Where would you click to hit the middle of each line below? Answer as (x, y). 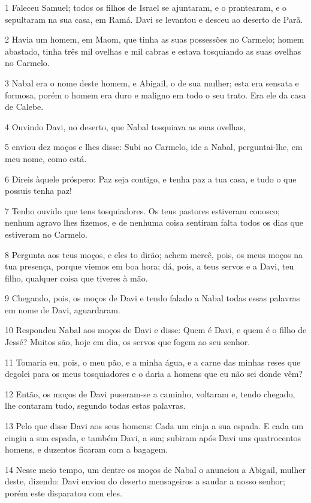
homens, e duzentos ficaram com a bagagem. (86, 449)
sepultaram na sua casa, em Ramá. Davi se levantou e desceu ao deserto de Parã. (154, 19)
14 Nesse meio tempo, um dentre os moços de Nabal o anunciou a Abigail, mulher (155, 469)
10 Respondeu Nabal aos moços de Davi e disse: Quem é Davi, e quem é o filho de (156, 330)
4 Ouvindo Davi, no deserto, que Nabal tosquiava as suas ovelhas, (126, 126)
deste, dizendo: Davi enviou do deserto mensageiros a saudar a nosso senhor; (145, 481)
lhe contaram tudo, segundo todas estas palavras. (95, 405)
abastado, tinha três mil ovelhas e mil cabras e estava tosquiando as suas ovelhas (153, 51)
